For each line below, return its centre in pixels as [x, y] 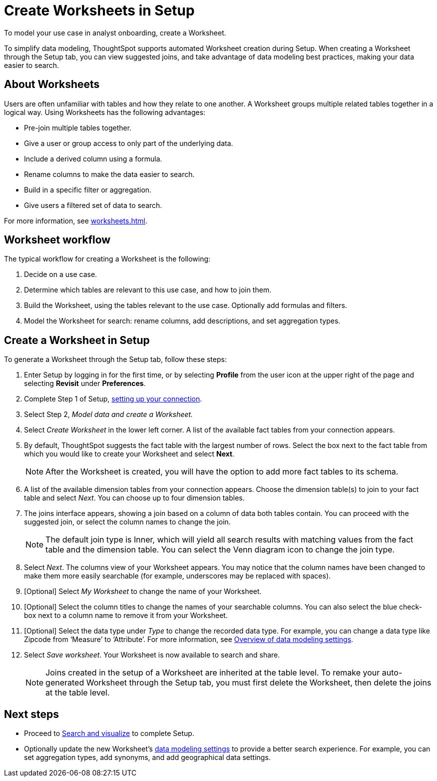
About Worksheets [52, 84]
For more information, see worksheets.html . [76, 220]
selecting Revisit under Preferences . [85, 383]
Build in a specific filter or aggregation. [88, 189]
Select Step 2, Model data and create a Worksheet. [109, 414]
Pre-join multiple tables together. [78, 127]
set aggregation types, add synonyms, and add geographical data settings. [147, 757]
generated [65, 683]
